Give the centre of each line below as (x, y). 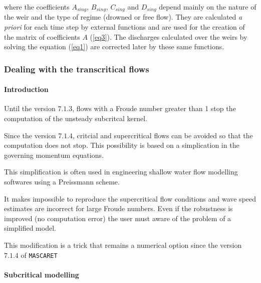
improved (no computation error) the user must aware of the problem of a (118, 218)
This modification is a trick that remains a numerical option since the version (123, 245)
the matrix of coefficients (42, 36)
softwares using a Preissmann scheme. (62, 182)
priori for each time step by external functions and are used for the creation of (124, 27)
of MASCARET (39, 255)
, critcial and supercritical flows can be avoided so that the (163, 135)
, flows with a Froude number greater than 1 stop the (154, 108)
